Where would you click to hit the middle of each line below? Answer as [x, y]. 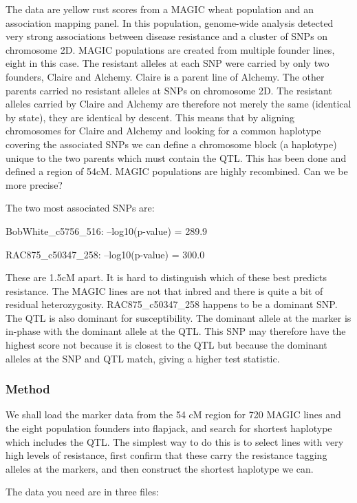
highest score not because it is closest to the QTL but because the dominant [166, 345]
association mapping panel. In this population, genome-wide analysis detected [170, 22]
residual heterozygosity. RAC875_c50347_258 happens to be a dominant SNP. [172, 304]
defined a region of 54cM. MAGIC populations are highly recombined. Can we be [177, 171]
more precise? [34, 184]
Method [28, 389]
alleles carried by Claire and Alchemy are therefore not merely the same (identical [178, 104]
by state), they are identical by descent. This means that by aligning [150, 117]
